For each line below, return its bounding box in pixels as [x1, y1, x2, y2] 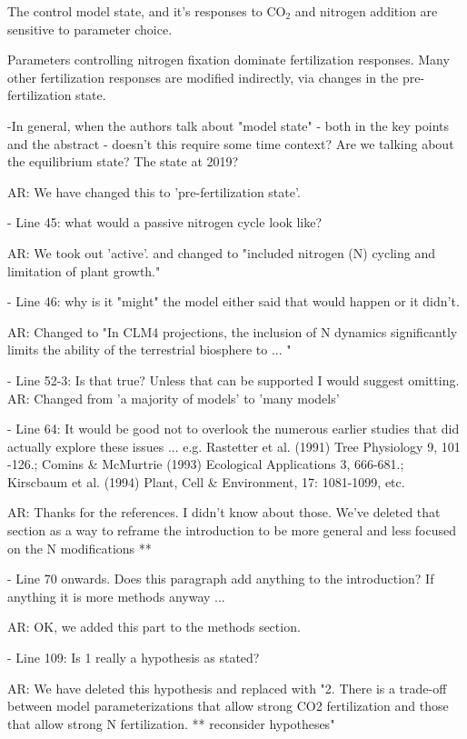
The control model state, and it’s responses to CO [7, 2, 286, 20]
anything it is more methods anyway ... [7, 586, 225, 605]
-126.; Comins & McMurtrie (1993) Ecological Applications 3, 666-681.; [7, 454, 404, 474]
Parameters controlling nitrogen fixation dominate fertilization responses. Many [7, 50, 450, 69]
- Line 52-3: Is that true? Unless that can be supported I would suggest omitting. [7, 370, 460, 389]
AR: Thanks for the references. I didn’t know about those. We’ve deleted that [7, 503, 441, 522]
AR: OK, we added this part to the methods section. [7, 617, 301, 636]
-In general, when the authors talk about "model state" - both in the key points [7, 115, 450, 135]
